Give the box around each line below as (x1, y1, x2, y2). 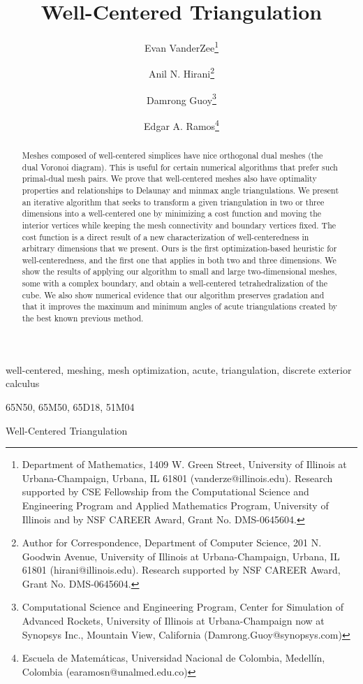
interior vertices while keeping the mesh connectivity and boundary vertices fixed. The (22, 219, 336, 231)
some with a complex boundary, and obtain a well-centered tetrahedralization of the (22, 277, 327, 289)
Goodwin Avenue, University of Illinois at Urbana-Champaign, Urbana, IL (22, 548, 340, 563)
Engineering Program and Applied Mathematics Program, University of (22, 497, 329, 512)
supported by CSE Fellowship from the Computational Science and (22, 484, 309, 499)
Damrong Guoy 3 (147, 90, 216, 107)
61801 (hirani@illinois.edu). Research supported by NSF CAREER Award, (22, 562, 341, 577)
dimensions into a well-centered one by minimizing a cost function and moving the (22, 208, 322, 219)
